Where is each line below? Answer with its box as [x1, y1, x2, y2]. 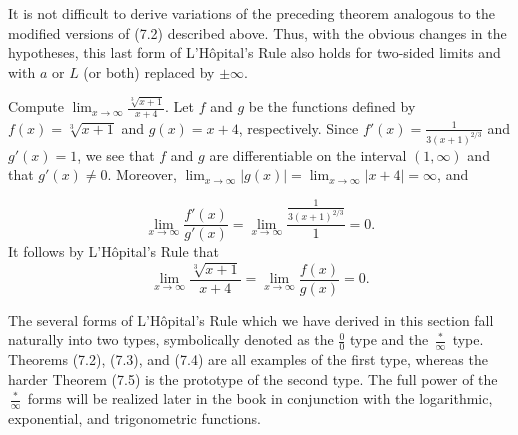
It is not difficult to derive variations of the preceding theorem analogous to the [8, 3, 495, 23]
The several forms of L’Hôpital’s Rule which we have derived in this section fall [8, 309, 494, 330]
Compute [8, 96, 64, 117]
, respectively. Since [238, 117, 359, 138]
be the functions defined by [248, 96, 416, 117]
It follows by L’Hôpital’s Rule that [8, 241, 219, 262]
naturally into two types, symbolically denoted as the [8, 329, 334, 350]
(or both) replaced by [83, 61, 215, 82]
